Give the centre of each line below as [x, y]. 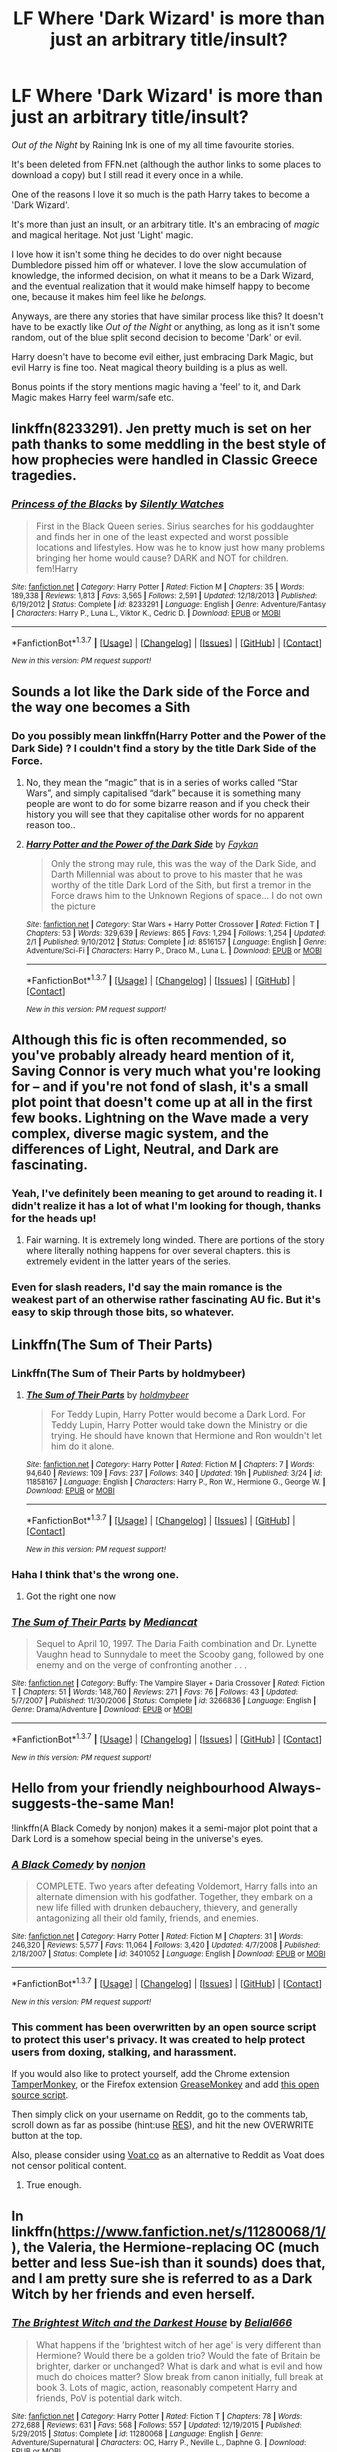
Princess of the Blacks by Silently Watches [117, 504]
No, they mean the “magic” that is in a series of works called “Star [162, 782]
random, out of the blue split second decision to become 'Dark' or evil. [157, 337]
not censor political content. [69, 2165]
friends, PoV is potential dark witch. [109, 2398]
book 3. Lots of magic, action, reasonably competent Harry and [166, 2387]
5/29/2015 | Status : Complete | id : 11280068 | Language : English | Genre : [137, 2433]
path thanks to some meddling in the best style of [169, 444]
